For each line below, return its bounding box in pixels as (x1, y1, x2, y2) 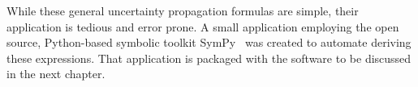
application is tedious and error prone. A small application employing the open (6, 18, 399, 35)
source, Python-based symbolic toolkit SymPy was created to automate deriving (6, 34, 412, 51)
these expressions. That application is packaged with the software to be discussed (6, 49, 412, 66)
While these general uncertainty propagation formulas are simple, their (6, 2, 359, 19)
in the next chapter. (6, 65, 106, 82)
